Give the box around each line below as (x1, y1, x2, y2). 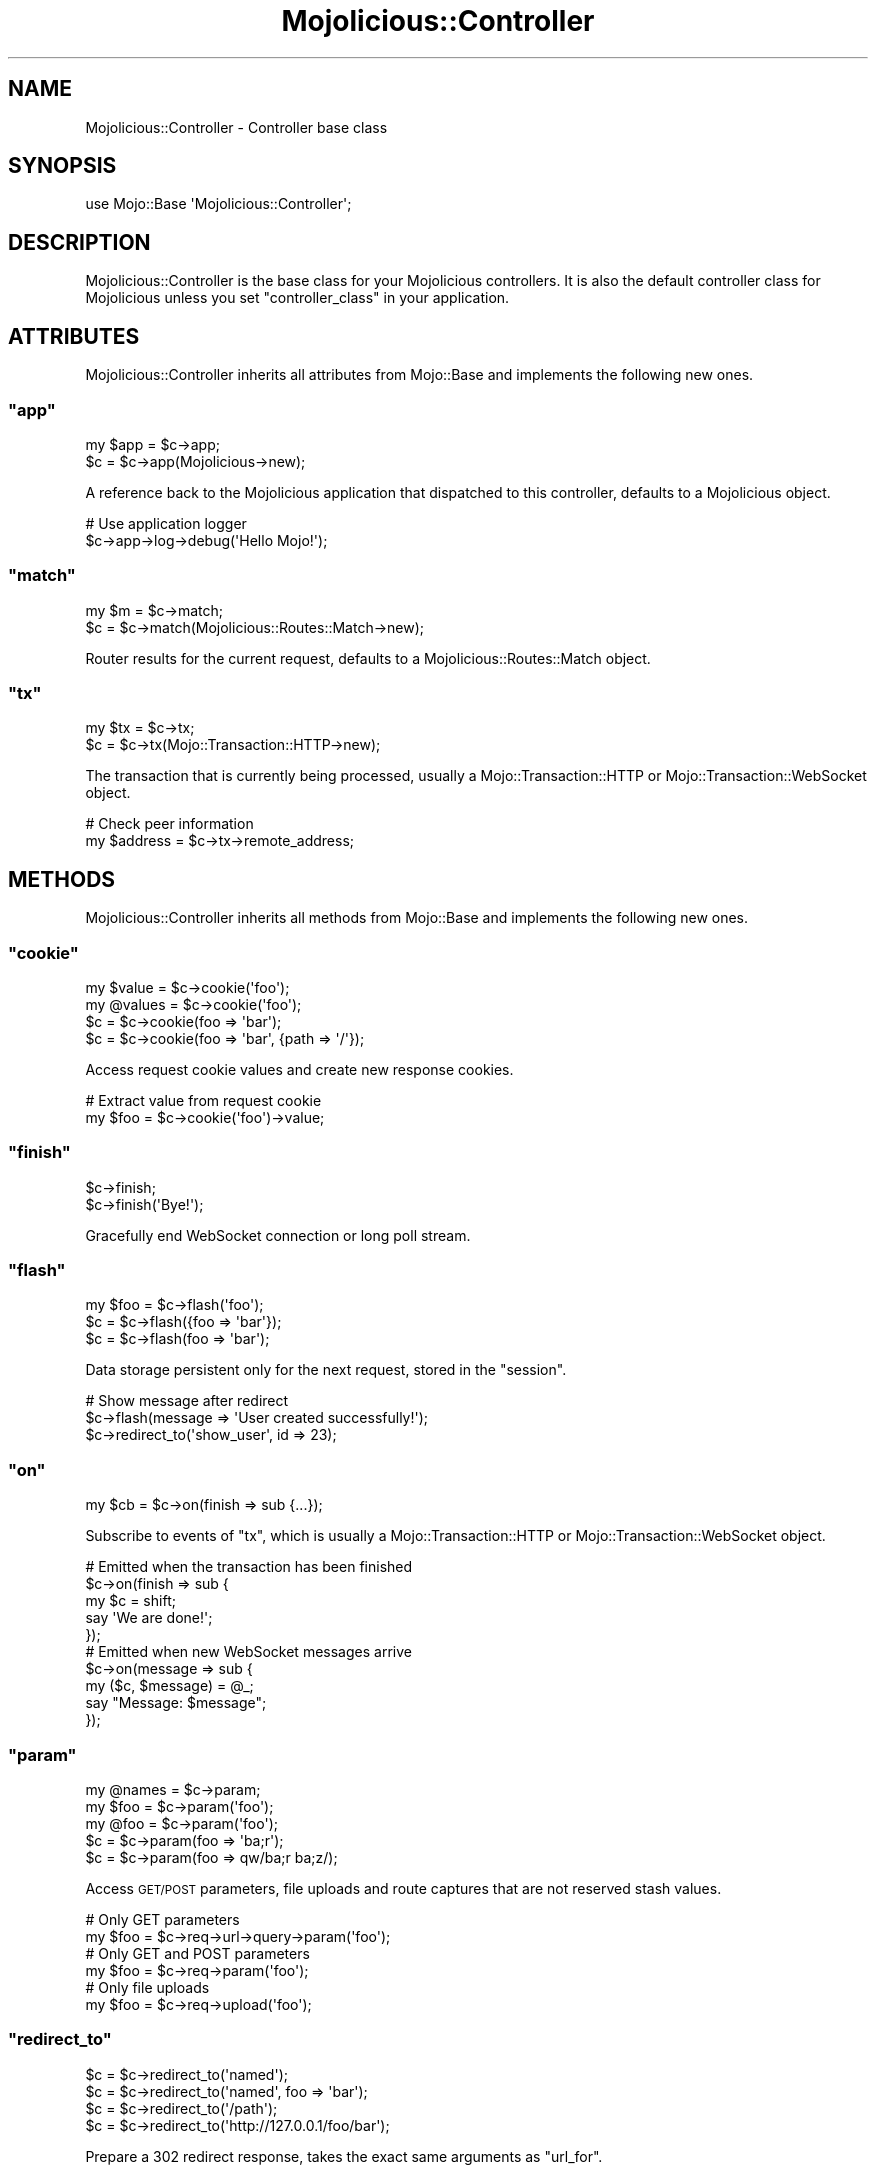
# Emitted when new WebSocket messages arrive (85, 1643, 412, 1661)
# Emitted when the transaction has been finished (85, 1558, 413, 1576)
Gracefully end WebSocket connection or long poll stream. (85, 1226, 471, 1244)
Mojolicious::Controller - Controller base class (85, 118, 388, 136)
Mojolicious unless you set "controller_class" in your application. (85, 289, 510, 307)
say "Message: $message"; (85, 1694, 267, 1712)
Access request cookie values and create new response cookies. (85, 1060, 514, 1078)
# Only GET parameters (85, 1910, 240, 1928)
